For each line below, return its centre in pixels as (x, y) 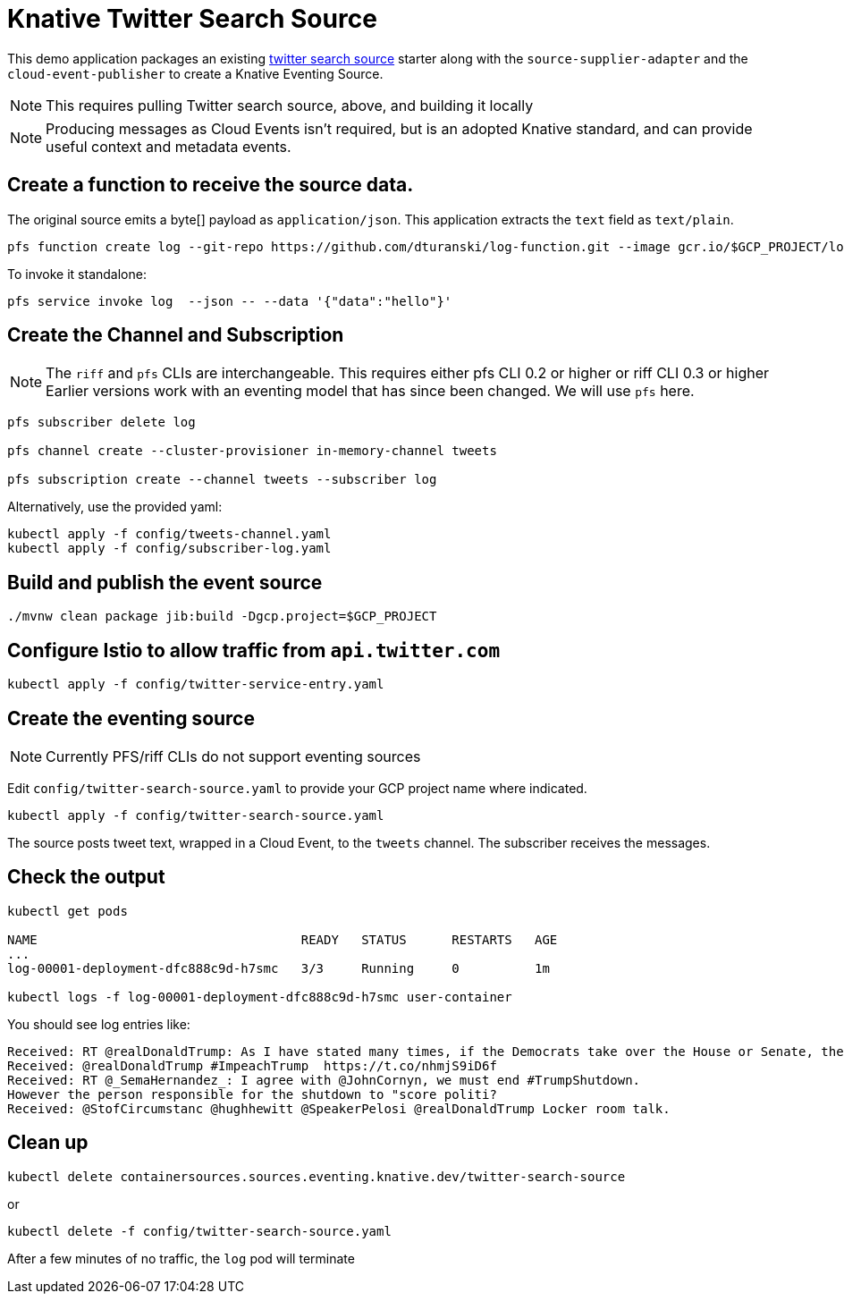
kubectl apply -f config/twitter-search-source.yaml (196, 815)
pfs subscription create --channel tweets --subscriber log (222, 480)
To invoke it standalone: (77, 274)
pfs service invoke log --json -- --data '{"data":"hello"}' (230, 301)
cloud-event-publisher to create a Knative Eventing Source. (195, 73)
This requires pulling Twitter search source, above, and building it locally (290, 105)
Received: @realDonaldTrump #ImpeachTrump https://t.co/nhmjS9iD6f (252, 1065)
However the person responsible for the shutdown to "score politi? (252, 1094)
